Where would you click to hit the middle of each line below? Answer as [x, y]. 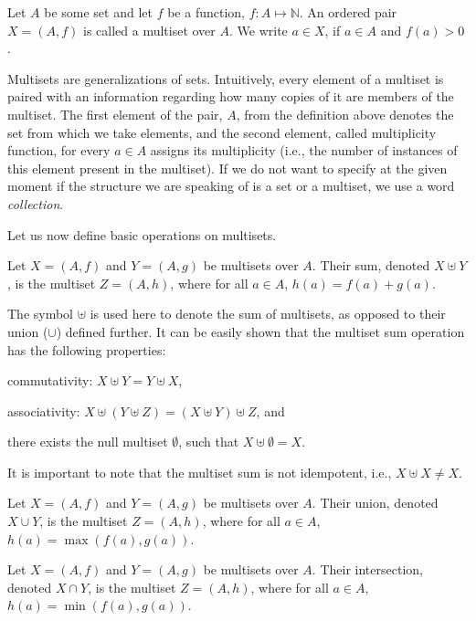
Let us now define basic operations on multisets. [142, 234]
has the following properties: [87, 349]
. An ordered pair [348, 12]
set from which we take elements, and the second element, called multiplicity [222, 132]
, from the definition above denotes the [345, 114]
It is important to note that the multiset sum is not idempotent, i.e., [200, 472]
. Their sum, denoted [371, 265]
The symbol [41, 314]
